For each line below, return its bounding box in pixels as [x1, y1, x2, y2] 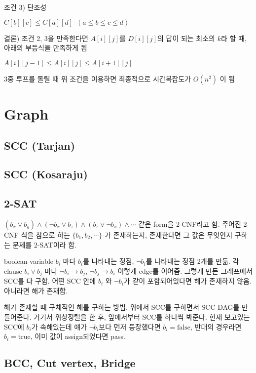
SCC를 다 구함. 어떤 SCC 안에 [4, 276, 96, 286]
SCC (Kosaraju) [4, 166, 88, 182]
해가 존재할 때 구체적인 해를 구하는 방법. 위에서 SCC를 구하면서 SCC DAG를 [4, 302, 240, 312]
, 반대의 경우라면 [190, 321, 242, 332]
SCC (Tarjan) [4, 137, 75, 153]
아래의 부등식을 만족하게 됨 [4, 42, 87, 53]
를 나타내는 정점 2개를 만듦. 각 [146, 256, 239, 266]
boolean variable [4, 256, 54, 266]
